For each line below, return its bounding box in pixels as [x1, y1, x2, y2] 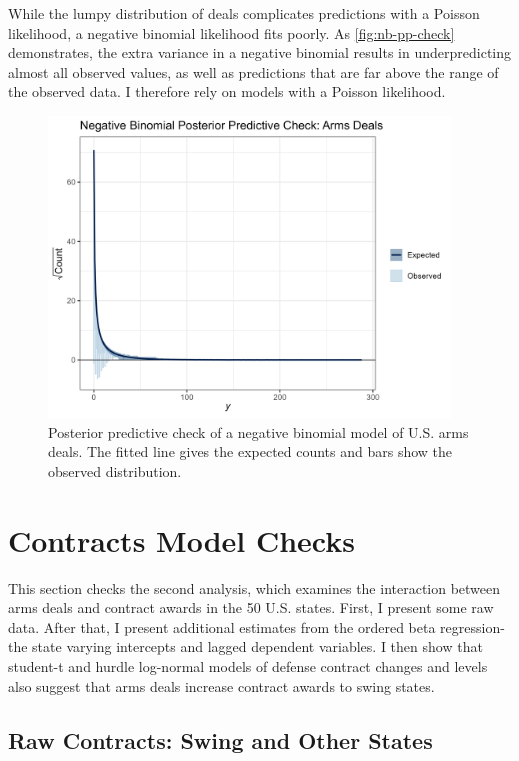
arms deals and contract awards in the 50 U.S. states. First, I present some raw [8, 597, 494, 618]
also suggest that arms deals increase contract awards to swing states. [8, 675, 435, 696]
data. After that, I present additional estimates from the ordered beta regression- [8, 616, 505, 637]
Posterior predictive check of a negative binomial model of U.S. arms [48, 421, 469, 442]
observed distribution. [48, 460, 182, 481]
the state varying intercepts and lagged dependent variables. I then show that [8, 636, 483, 657]
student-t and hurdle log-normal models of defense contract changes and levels [8, 655, 488, 676]
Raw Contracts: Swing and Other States [8, 724, 433, 755]
